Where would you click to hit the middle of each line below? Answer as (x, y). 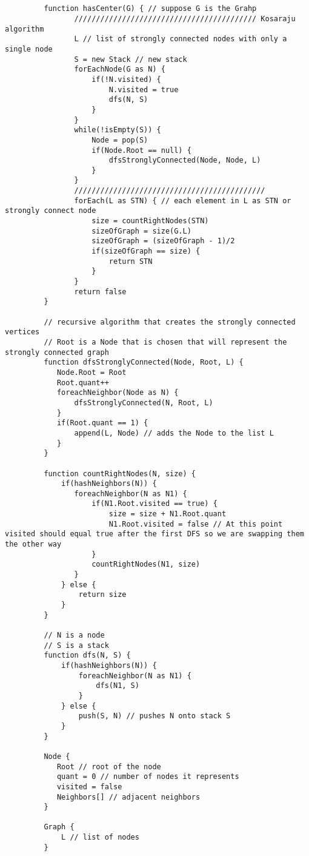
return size (102, 595)
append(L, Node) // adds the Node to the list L (174, 433)
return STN (131, 261)
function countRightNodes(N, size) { (120, 473)
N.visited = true (144, 89)
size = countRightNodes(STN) (150, 221)
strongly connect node (51, 211)
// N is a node (74, 635)
